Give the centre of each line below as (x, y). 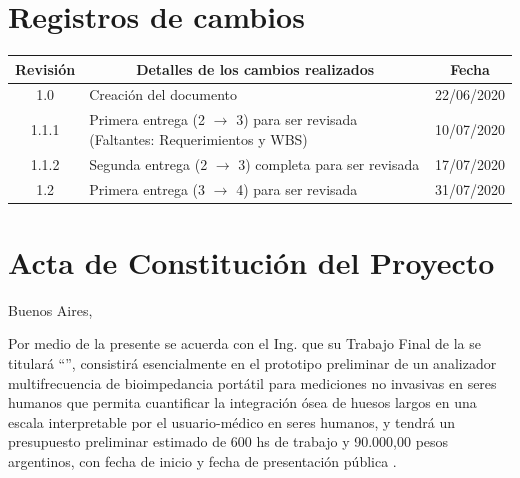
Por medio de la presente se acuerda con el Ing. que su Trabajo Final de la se (244, 343)
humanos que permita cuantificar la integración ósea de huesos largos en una (242, 402)
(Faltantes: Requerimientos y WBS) (198, 138)
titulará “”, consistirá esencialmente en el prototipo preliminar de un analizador (252, 363)
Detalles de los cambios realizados (255, 68)
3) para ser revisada (297, 119)
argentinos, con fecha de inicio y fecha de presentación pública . (202, 460)
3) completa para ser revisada (329, 163)
